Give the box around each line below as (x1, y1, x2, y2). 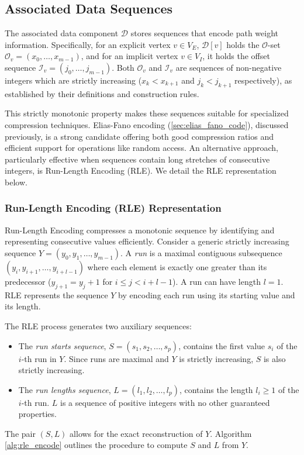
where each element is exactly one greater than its (87, 260, 267, 273)
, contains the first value (178, 339, 265, 351)
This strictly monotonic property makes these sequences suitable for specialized (5, 107, 289, 119)
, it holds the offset (202, 50, 270, 62)
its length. (5, 300, 41, 312)
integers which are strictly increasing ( (5, 74, 142, 86)
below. (5, 175, 27, 188)
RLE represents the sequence (5, 288, 108, 301)
